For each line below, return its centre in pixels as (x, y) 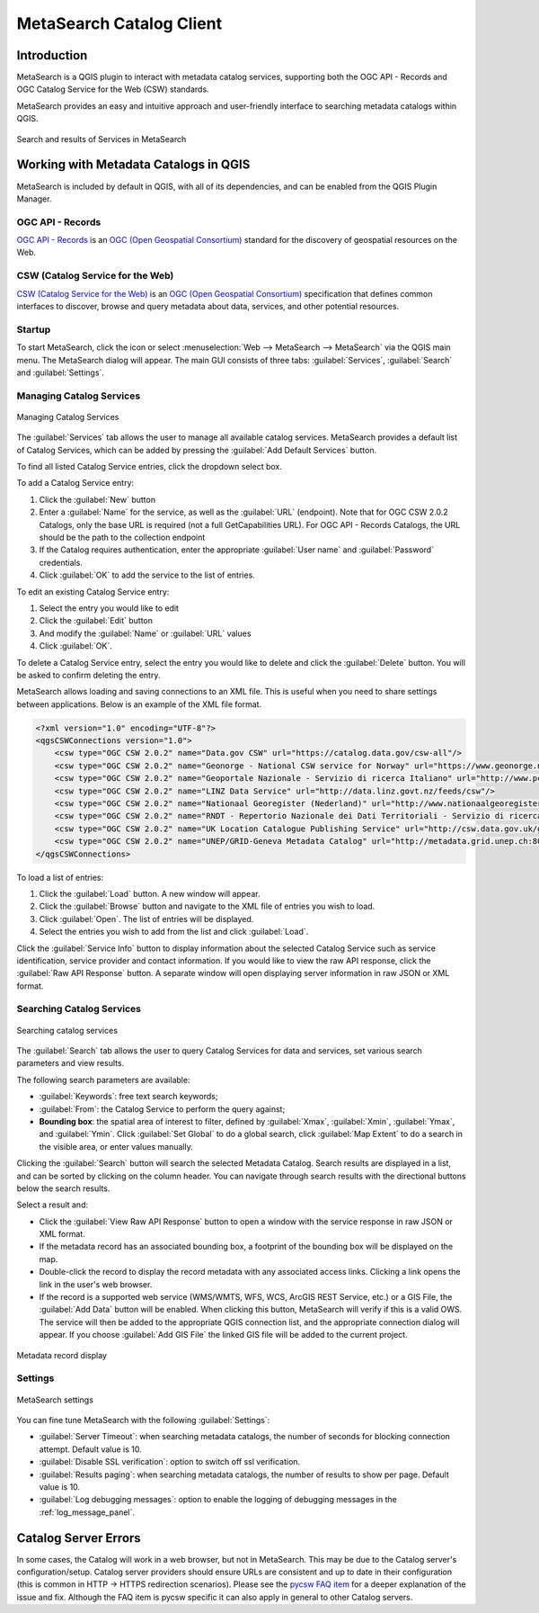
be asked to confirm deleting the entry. (88, 675)
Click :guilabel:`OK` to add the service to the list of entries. (147, 575)
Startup (34, 329)
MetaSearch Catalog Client (119, 23)
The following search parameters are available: (103, 1080)
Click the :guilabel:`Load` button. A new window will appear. (150, 893)
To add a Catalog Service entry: (75, 483)
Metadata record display (62, 1355)
